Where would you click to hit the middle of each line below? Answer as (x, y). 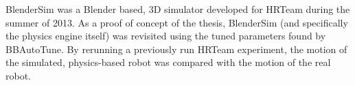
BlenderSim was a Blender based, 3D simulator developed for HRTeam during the (178, 9)
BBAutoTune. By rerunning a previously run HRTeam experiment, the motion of (176, 49)
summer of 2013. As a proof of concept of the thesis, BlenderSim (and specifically (177, 22)
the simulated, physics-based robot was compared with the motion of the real (168, 62)
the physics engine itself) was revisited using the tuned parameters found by (166, 36)
